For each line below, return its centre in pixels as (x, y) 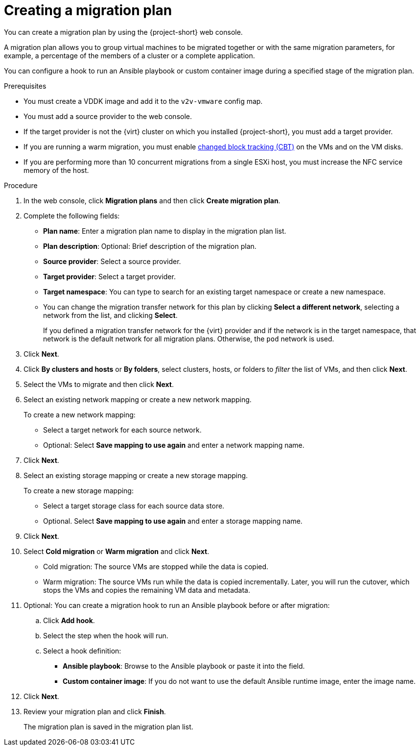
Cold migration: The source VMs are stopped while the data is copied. (156, 566)
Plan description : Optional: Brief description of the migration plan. (150, 246)
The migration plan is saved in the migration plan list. (108, 726)
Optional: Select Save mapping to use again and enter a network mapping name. (174, 445)
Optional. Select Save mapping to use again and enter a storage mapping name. (173, 521)
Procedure (21, 185)
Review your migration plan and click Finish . (95, 711)
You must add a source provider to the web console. (108, 116)
